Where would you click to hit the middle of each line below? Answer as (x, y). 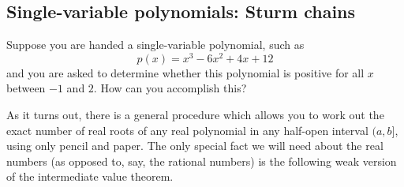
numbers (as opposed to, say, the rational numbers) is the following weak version (202, 161)
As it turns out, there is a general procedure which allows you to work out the (195, 115)
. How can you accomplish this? (170, 88)
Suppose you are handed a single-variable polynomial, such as (155, 45)
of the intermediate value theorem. (90, 176)
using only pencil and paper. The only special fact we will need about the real (195, 146)
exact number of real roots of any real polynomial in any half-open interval (187, 130)
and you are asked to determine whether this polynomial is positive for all (185, 72)
